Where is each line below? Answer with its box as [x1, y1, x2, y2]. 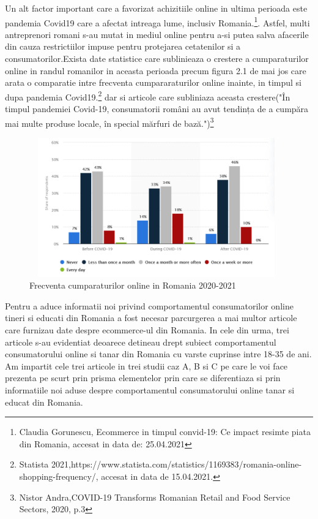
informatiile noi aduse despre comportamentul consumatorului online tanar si [5, 384, 295, 396]
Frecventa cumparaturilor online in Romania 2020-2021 [29, 279, 236, 292]
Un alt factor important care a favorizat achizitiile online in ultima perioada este [5, 2, 308, 14]
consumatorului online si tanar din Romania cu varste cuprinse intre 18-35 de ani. [5, 347, 312, 360]
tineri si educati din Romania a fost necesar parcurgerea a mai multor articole [5, 311, 297, 324]
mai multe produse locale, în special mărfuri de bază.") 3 [5, 115, 214, 129]
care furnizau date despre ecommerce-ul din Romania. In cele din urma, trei [5, 324, 289, 336]
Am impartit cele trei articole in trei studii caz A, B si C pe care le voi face [5, 359, 288, 372]
